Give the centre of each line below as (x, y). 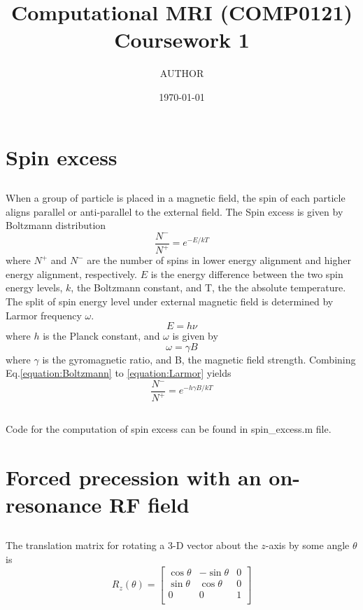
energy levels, (34, 287)
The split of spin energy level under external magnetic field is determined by (170, 301)
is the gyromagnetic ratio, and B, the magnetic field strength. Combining (199, 359)
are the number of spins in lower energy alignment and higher (219, 260)
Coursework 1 (182, 40)
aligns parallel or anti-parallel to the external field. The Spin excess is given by (175, 211)
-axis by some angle (307, 545)
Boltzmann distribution (56, 225)
